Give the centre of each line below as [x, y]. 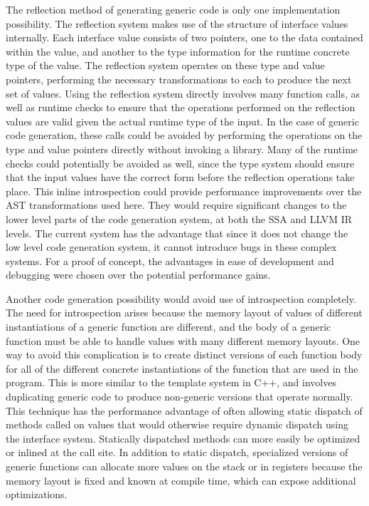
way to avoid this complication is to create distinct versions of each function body [184, 355]
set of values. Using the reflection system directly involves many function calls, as [183, 93]
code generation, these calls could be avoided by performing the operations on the [184, 135]
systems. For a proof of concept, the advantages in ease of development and [170, 260]
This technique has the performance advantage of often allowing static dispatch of [184, 410]
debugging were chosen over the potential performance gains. [138, 275]
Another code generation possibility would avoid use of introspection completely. [181, 298]
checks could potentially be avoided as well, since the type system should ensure [180, 163]
